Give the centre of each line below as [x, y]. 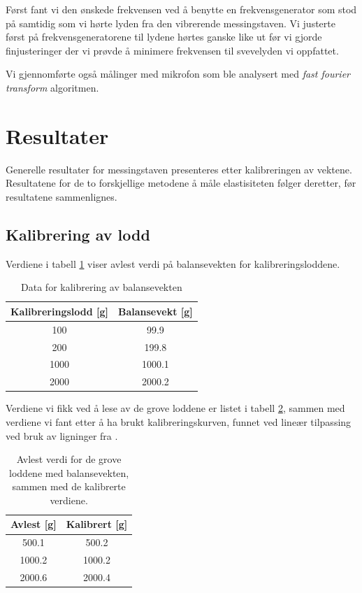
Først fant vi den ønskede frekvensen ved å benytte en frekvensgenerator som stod [181, 9]
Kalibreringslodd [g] [59, 311]
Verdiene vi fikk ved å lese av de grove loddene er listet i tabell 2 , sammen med [175, 408]
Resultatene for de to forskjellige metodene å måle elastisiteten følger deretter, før [181, 183]
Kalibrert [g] [97, 524]
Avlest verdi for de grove [69, 459]
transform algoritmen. [52, 87]
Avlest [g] [34, 524]
